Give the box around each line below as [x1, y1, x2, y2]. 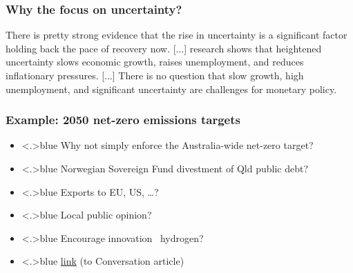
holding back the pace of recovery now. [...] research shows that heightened [6, 41, 322, 55]
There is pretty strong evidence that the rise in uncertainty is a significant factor [6, 28, 347, 42]
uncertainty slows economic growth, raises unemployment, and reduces [6, 54, 304, 69]
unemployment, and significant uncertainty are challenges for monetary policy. [6, 81, 337, 96]
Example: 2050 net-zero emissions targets [6, 111, 240, 128]
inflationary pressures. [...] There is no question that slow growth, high [6, 68, 304, 82]
